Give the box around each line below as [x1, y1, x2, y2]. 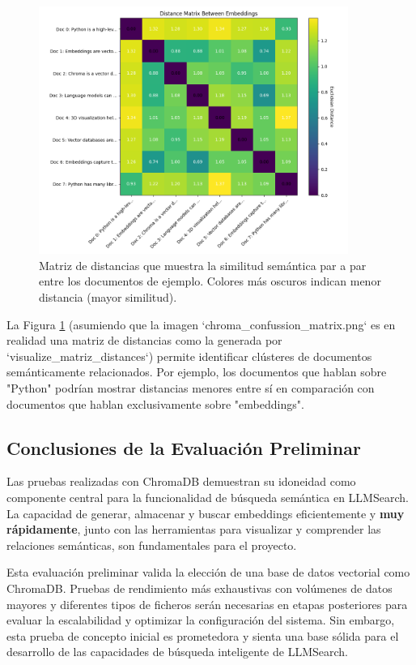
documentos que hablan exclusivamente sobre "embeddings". [6, 395, 304, 412]
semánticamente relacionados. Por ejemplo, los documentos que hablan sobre [6, 363, 387, 380]
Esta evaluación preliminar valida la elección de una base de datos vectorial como [6, 564, 410, 581]
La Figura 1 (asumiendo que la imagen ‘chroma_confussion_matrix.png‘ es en [6, 315, 396, 332]
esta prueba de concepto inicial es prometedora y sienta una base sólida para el [6, 627, 399, 644]
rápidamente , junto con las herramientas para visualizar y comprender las [6, 521, 381, 538]
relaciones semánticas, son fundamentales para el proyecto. [6, 536, 297, 553]
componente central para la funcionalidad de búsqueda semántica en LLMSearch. [6, 489, 409, 505]
